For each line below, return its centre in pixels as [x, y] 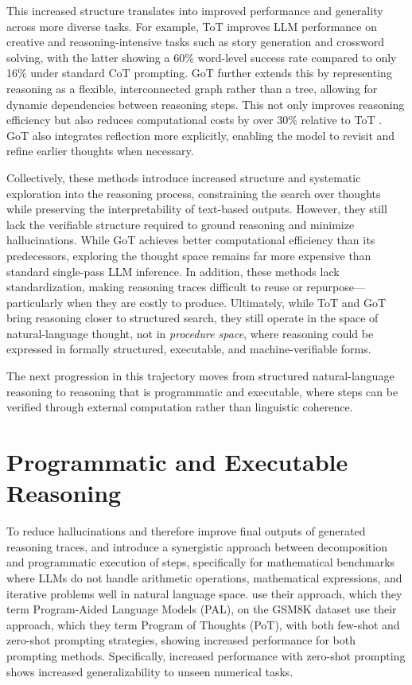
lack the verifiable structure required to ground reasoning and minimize [181, 224]
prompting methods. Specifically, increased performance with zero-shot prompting [206, 655]
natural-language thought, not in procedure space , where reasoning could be [190, 333]
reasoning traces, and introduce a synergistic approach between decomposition [197, 546]
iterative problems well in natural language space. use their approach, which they [204, 593]
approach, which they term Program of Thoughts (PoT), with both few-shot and [203, 624]
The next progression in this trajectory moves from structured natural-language [200, 376]
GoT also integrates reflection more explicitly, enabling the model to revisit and [201, 135]
